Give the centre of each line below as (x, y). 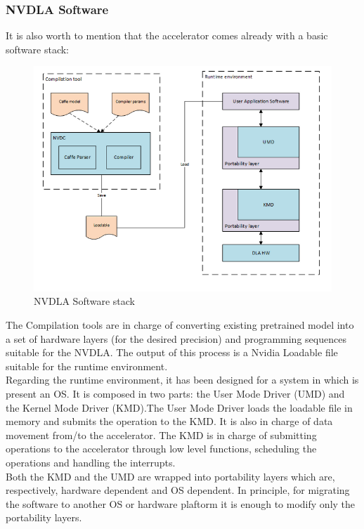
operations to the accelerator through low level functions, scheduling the (161, 449)
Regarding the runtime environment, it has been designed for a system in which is (182, 380)
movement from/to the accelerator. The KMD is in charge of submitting (161, 435)
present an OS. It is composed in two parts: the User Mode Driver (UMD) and (175, 393)
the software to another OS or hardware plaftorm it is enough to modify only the (181, 503)
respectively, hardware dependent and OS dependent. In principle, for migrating (178, 490)
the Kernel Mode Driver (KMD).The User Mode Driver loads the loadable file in (179, 407)
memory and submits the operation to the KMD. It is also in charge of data (169, 421)
